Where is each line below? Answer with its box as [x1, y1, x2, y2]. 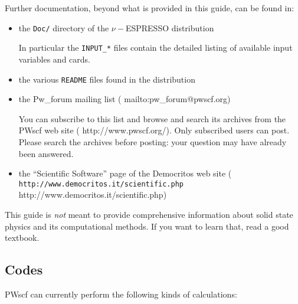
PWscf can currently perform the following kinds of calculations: [5, 287, 237, 300]
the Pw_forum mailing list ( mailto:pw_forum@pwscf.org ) [18, 93, 231, 105]
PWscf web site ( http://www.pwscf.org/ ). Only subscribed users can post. [18, 124, 290, 136]
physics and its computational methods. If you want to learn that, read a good [5, 220, 289, 232]
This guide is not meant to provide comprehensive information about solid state [5, 208, 293, 220]
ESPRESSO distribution [125, 21, 214, 34]
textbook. [5, 231, 40, 244]
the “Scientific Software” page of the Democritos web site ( [18, 167, 232, 179]
